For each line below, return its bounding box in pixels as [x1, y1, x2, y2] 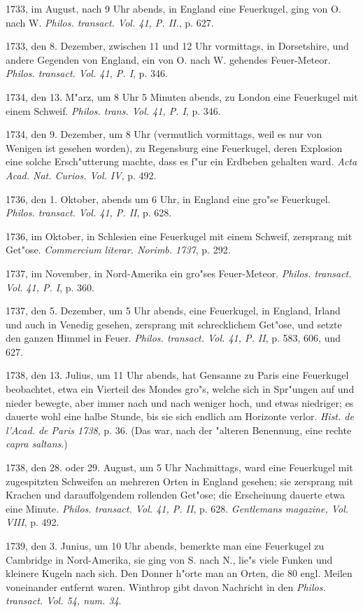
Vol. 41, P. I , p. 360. [6, 279, 94, 294]
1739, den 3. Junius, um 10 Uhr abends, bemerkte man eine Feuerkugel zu [6, 538, 325, 552]
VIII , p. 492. [6, 515, 59, 529]
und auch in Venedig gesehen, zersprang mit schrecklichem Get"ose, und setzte [6, 317, 342, 331]
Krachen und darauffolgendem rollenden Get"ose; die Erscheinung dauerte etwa [6, 487, 345, 502]
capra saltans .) [6, 436, 68, 451]
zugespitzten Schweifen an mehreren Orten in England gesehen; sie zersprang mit [6, 473, 353, 488]
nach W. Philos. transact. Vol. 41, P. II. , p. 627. [6, 15, 214, 29]
